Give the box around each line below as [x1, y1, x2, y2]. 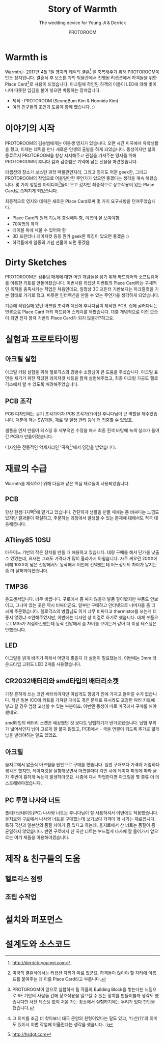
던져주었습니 [132, 198, 156, 204]
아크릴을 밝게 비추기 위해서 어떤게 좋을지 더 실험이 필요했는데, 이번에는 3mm [5, 655, 151, 661]
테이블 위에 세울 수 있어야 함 [12, 227, 66, 233]
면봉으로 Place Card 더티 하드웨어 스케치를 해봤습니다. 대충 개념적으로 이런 [5, 309, 149, 315]
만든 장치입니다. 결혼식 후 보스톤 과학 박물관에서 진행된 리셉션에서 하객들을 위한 [5, 75, 157, 81]
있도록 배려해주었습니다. [32, 381, 79, 387]
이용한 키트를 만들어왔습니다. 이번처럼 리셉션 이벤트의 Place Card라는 [10, 280, 144, 286]
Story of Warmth [48, 3, 117, 15]
